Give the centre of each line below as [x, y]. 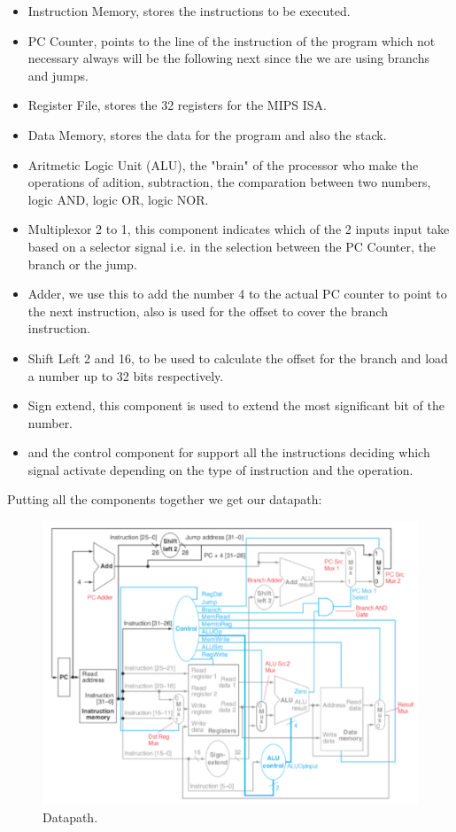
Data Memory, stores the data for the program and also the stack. [207, 134]
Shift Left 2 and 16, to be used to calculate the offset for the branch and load [238, 358]
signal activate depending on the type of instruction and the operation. [220, 469]
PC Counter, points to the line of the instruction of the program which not [232, 40]
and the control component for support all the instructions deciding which [229, 452]
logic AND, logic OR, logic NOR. [118, 199]
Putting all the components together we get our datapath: [165, 499]
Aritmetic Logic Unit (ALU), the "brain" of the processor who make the [223, 164]
